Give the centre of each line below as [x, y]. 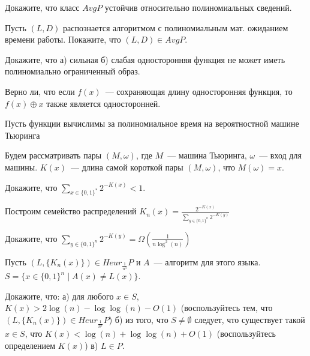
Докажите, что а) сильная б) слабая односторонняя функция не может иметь [145, 59]
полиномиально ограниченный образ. [73, 71]
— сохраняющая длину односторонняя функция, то [199, 91]
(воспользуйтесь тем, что [227, 308]
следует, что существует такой [250, 319]
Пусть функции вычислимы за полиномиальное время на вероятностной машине [152, 123]
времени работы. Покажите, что [63, 39]
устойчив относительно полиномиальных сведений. [198, 7]
